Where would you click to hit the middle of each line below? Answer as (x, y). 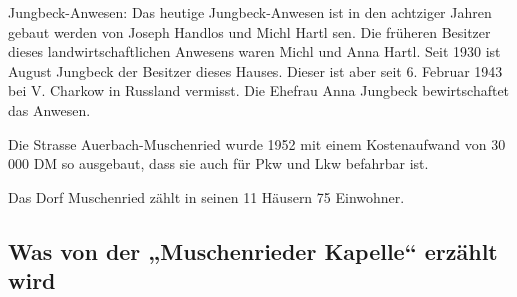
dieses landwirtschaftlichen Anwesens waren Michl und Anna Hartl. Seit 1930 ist (254, 51)
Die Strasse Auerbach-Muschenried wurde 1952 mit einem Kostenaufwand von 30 (257, 143)
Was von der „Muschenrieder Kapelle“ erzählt (253, 250)
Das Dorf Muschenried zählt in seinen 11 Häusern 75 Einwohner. (206, 196)
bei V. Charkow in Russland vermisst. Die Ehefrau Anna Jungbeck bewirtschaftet (259, 90)
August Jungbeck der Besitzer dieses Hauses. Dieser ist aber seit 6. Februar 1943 (255, 70)
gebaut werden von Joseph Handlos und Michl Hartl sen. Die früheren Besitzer (249, 31)
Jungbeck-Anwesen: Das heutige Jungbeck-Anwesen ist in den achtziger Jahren (250, 12)
